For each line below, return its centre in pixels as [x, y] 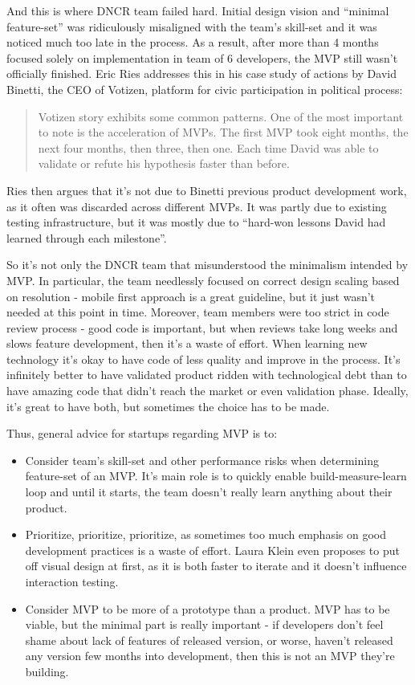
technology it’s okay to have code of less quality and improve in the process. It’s [203, 359]
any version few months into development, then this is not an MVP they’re [210, 656]
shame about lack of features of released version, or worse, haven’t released [209, 640]
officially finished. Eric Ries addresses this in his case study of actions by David [201, 73]
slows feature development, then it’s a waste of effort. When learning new [187, 343]
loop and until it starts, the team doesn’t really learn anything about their [209, 492]
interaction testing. [72, 581]
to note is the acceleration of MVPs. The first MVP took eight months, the [223, 132]
